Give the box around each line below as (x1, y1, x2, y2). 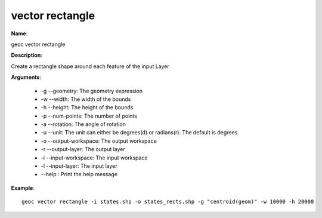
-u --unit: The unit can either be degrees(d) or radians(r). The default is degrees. (41, 129, 240, 136)
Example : (11, 184, 35, 191)
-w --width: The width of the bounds (41, 96, 131, 103)
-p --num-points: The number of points (41, 112, 137, 119)
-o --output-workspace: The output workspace (41, 137, 157, 145)
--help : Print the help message (41, 171, 117, 178)
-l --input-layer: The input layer (41, 162, 117, 170)
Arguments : (11, 73, 42, 81)
